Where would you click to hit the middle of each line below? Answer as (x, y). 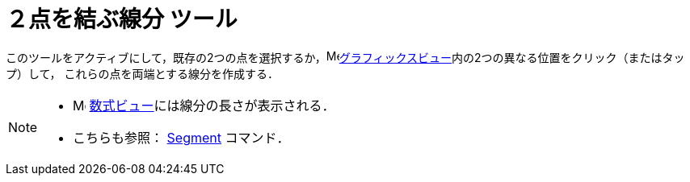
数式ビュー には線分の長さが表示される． (212, 105)
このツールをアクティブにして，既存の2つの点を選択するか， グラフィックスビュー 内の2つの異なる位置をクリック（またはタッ (345, 57)
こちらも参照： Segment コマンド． (181, 137)
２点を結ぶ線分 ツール (122, 19)
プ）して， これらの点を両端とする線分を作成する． (143, 73)
